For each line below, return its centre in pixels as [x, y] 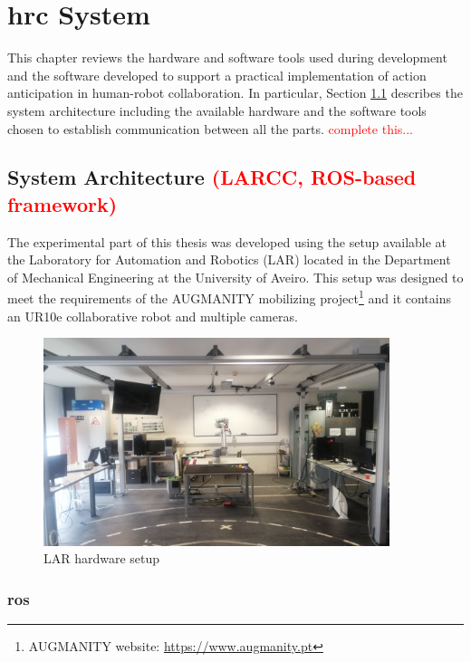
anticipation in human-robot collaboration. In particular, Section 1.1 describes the [235, 93]
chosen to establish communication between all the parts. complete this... [211, 128]
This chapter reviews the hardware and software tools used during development [227, 58]
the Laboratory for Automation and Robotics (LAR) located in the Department [229, 259]
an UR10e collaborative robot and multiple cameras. [153, 316]
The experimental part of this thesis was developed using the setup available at [227, 241]
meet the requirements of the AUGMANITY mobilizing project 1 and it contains [229, 297]
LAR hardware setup [102, 558]
